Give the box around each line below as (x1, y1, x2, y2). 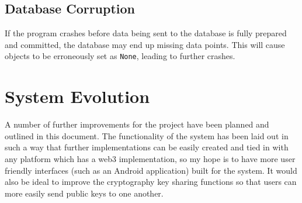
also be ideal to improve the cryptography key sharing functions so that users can (5, 176, 297, 188)
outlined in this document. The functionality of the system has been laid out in (5, 129, 289, 142)
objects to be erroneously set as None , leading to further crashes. (5, 50, 235, 62)
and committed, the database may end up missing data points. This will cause (5, 38, 285, 50)
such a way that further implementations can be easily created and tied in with (5, 141, 289, 153)
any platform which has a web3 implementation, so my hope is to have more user (5, 152, 296, 164)
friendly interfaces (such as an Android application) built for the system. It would (5, 164, 297, 176)
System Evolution (5, 84, 150, 108)
